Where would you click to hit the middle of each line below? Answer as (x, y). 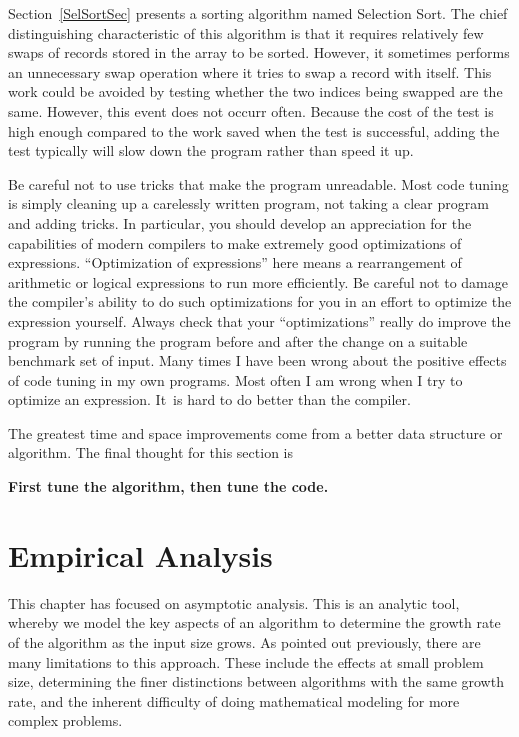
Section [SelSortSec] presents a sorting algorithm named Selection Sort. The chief (258, 13)
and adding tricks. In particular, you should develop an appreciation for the (240, 222)
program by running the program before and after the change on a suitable (238, 340)
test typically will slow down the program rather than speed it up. (211, 150)
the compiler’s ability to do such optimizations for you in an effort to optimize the (260, 301)
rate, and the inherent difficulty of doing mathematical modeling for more (234, 700)
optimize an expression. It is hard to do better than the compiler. (209, 399)
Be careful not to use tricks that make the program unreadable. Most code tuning (258, 183)
